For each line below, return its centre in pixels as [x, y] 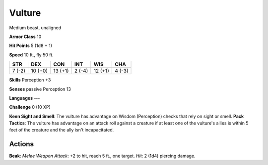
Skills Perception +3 [30, 80]
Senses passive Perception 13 [40, 89]
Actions [22, 144]
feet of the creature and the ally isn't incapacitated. [62, 130]
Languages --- [25, 98]
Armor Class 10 [25, 37]
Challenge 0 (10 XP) [30, 107]
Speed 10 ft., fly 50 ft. [32, 55]
